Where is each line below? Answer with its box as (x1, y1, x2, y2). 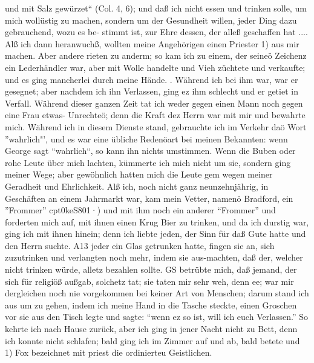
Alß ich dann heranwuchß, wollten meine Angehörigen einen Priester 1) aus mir (5, 37, 299, 50)
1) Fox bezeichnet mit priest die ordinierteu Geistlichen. (5, 346, 212, 359)
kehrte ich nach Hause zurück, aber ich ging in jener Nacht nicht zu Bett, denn (5, 322, 298, 335)
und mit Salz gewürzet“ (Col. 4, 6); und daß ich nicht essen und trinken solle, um (5, 2, 307, 14)
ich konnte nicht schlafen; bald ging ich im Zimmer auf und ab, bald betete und (5, 334, 300, 347)
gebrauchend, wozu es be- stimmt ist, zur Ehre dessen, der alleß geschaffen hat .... (5, 25, 308, 38)
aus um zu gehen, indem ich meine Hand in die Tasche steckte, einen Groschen (5, 298, 297, 311)
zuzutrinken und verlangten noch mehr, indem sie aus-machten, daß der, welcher (5, 251, 303, 264)
